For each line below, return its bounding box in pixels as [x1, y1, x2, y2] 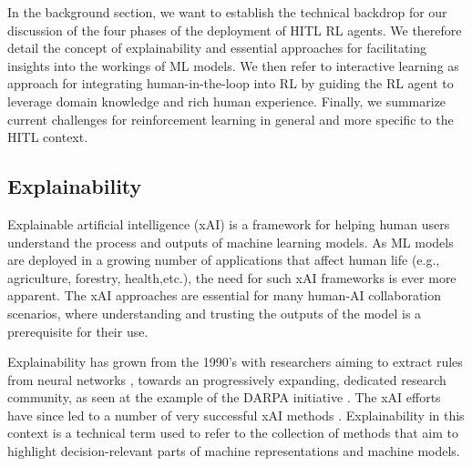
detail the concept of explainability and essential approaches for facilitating [7, 38, 427, 57]
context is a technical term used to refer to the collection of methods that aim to [7, 423, 458, 442]
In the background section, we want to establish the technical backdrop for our [7, 3, 447, 21]
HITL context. [7, 127, 88, 147]
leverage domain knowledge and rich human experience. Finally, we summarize [7, 91, 446, 110]
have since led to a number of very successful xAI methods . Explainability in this [7, 405, 465, 424]
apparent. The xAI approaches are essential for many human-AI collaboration [7, 286, 442, 305]
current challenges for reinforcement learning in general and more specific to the [7, 109, 454, 128]
